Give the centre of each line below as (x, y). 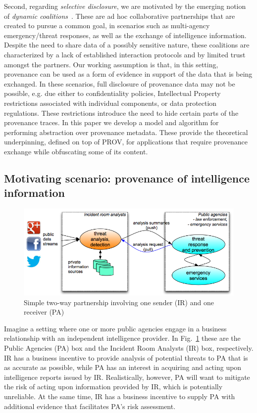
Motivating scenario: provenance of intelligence (127, 178)
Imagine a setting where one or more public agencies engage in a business (115, 328)
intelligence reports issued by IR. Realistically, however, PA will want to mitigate (127, 377)
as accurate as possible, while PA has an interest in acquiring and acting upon (123, 367)
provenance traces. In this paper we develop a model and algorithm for (111, 122)
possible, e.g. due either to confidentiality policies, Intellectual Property (112, 93)
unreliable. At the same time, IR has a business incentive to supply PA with (120, 396)
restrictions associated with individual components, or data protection (110, 103)
